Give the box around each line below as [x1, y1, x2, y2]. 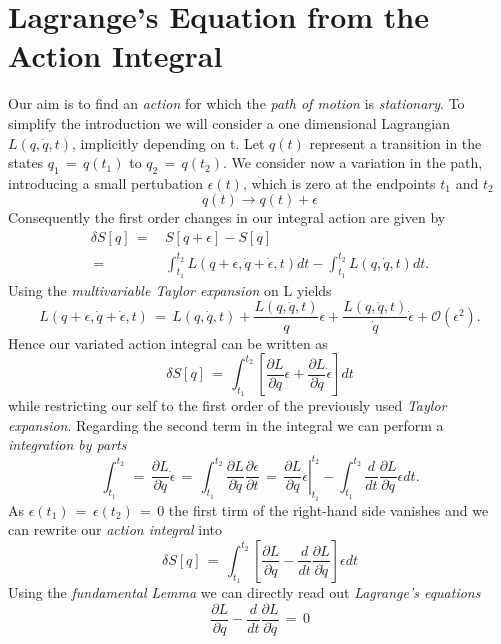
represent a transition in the [309, 132, 482, 153]
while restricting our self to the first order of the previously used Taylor [8, 395, 447, 416]
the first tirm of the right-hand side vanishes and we [168, 499, 489, 520]
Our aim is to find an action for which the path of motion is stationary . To [8, 93, 465, 114]
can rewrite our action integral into [8, 519, 223, 540]
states [8, 152, 44, 173]
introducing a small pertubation [8, 172, 204, 193]
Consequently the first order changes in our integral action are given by [8, 207, 446, 228]
